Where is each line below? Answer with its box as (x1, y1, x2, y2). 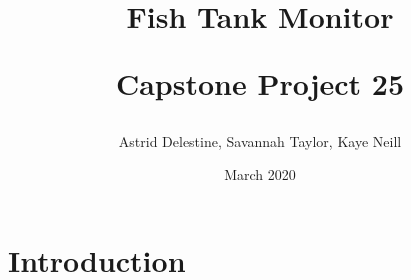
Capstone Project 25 (115, 63, 405, 104)
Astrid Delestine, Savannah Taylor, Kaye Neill (118, 130, 402, 151)
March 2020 (224, 164, 296, 185)
